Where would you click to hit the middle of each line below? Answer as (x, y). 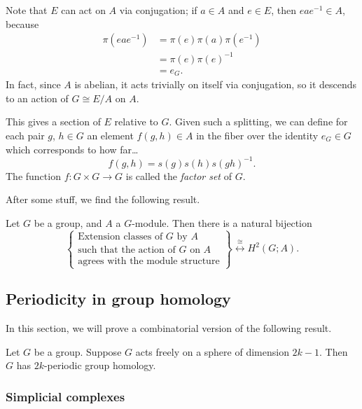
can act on (83, 10)
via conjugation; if (158, 10)
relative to (136, 122)
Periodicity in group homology (118, 299)
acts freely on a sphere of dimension (212, 351)
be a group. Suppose (78, 351)
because (22, 23)
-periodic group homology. (100, 365)
